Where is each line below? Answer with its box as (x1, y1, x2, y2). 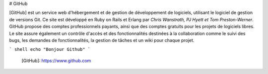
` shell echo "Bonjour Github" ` (9, 47, 91, 52)
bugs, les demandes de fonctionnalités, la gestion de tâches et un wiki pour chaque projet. (9, 37, 195, 43)
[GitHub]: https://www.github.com (21, 57, 91, 64)
